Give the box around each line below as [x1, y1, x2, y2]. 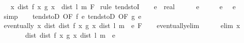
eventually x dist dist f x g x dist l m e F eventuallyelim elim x [3, 20, 240, 30]
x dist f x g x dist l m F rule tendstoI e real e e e [10, 1, 236, 11]
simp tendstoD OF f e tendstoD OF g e [3, 11, 141, 21]
